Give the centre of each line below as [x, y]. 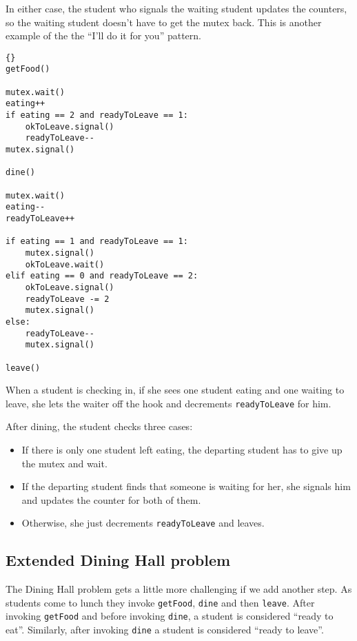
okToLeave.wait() [65, 264]
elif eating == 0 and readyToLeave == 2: [102, 276]
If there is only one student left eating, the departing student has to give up [182, 449]
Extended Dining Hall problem [118, 560]
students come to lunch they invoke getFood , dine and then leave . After [160, 602]
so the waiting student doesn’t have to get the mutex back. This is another [164, 22]
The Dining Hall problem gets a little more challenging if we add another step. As [179, 589]
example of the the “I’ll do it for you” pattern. [103, 35]
